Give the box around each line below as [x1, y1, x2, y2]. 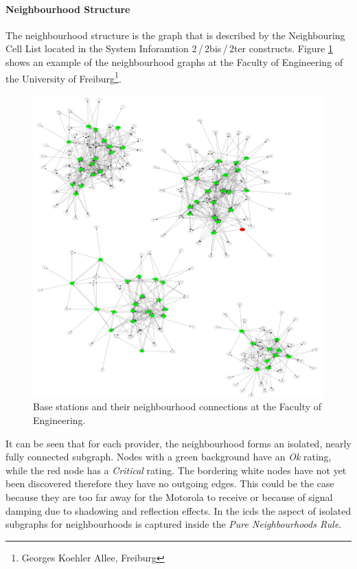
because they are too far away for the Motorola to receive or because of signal [5, 489, 333, 504]
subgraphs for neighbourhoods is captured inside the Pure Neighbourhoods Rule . [5, 517, 342, 531]
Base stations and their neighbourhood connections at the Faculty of [33, 399, 322, 414]
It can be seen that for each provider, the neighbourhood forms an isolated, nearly [5, 436, 352, 450]
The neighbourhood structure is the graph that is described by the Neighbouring [5, 27, 345, 42]
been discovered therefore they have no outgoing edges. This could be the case [5, 476, 334, 491]
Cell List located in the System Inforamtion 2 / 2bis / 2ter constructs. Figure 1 [5, 41, 333, 56]
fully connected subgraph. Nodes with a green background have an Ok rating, [5, 449, 332, 464]
